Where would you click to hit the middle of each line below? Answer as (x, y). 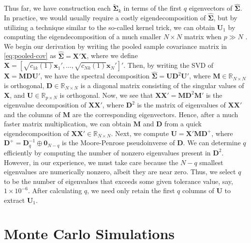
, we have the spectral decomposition (95, 76)
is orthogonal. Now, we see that (106, 95)
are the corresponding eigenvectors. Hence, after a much (155, 114)
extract (15, 200)
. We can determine (212, 143)
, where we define (112, 55)
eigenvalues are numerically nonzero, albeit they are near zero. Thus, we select (120, 172)
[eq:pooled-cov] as (30, 55)
